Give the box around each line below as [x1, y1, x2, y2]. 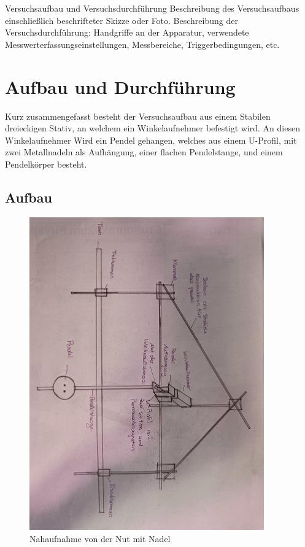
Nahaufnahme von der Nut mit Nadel [29, 532, 171, 545]
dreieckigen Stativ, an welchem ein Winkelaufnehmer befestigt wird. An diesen [5, 122, 300, 134]
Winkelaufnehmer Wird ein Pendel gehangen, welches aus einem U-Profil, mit [5, 133, 297, 146]
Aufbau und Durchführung [5, 74, 236, 99]
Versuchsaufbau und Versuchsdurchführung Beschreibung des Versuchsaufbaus [5, 2, 299, 14]
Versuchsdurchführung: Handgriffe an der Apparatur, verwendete [5, 26, 249, 39]
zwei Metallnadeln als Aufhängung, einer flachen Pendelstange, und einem [5, 145, 283, 158]
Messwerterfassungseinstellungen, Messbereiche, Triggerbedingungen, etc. [5, 37, 280, 50]
